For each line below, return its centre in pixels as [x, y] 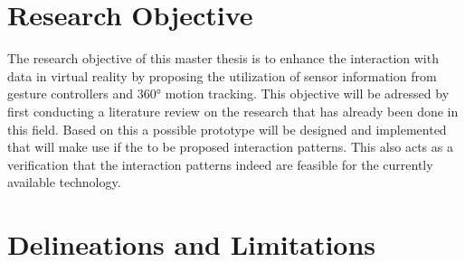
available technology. [64, 182]
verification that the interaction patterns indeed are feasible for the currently [220, 164]
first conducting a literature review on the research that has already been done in [233, 111]
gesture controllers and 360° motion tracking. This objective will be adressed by [228, 94]
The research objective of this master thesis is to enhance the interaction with [223, 58]
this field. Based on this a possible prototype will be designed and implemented [227, 129]
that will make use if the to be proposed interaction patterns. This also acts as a [230, 147]
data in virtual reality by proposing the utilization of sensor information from [222, 75]
